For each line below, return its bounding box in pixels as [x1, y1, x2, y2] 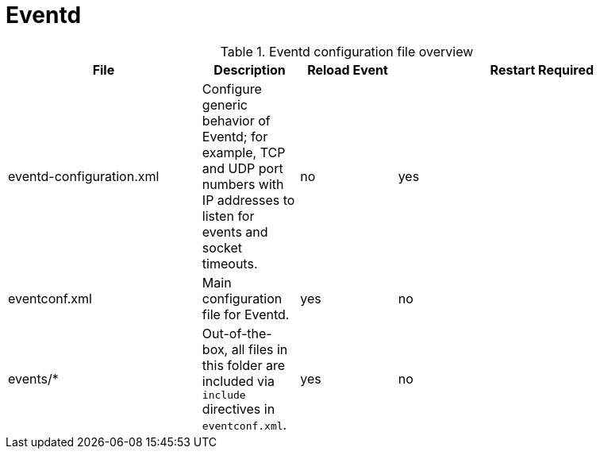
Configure [202, 80, 262, 97]
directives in [202, 400, 275, 417]
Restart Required [490, 61, 594, 78]
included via [202, 372, 275, 389]
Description [213, 61, 286, 78]
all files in [231, 341, 288, 357]
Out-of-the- [202, 325, 272, 341]
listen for [202, 207, 255, 224]
